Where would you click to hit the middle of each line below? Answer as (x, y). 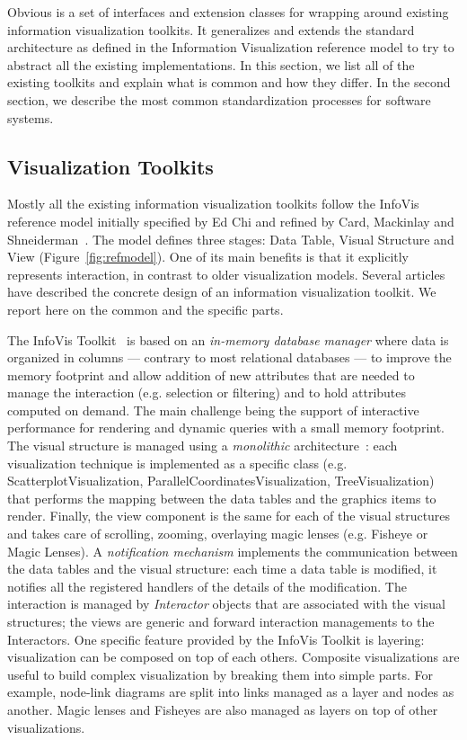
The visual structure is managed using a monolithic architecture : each (203, 446)
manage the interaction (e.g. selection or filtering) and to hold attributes (207, 392)
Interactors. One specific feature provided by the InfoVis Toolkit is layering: (216, 639)
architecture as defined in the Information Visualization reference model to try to (231, 47)
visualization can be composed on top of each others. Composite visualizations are (233, 657)
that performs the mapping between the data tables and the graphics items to (222, 498)
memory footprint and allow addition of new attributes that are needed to (211, 374)
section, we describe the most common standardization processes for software (219, 99)
